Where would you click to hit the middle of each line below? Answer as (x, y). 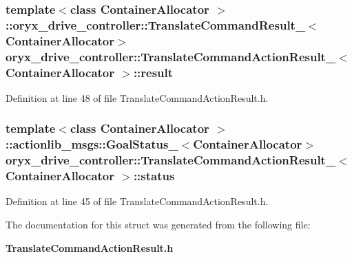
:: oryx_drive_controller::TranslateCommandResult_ (156, 24)
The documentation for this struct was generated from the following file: (158, 225)
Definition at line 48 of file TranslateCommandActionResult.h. (137, 97)
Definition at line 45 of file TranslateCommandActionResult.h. (137, 201)
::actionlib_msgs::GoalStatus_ (92, 144)
